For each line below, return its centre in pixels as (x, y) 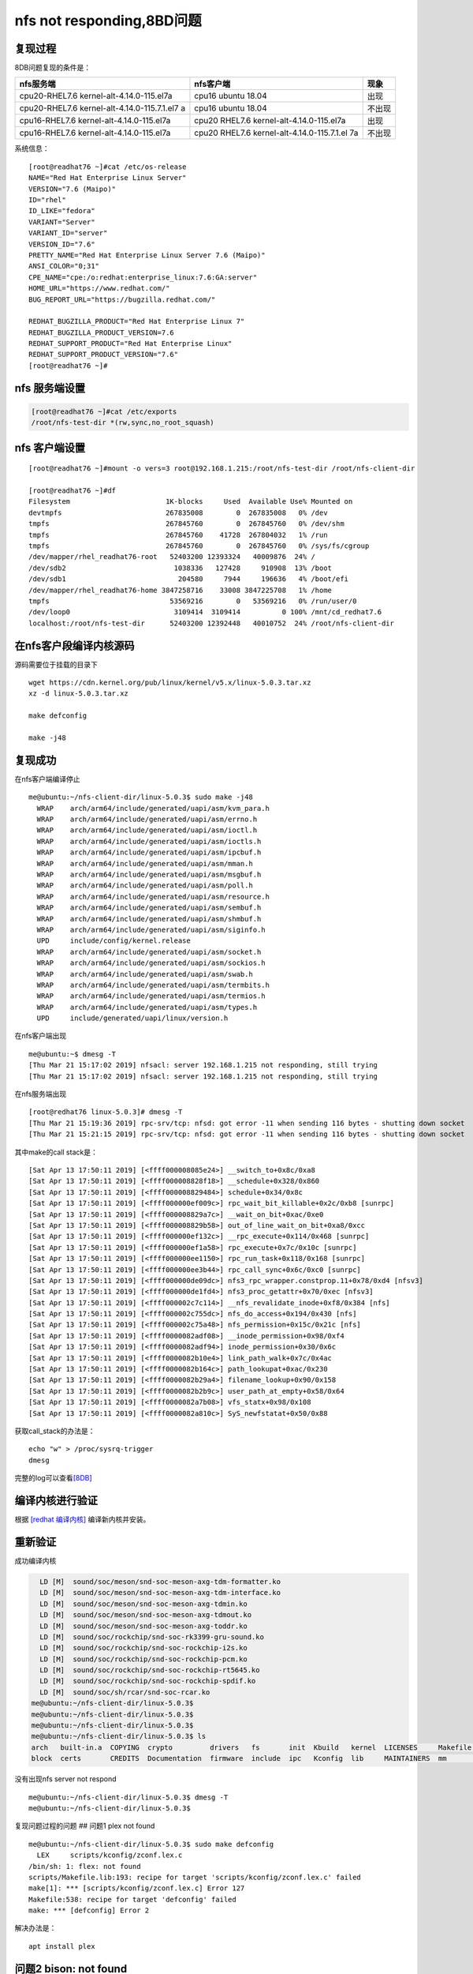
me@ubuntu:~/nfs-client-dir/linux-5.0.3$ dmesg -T (128, 1797)
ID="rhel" (47, 200)
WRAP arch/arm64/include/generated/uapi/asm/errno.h (147, 820)
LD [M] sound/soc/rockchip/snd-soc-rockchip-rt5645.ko (150, 1670)
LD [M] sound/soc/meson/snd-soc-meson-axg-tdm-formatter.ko (160, 1582)
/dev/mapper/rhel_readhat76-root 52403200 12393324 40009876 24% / (172, 557)
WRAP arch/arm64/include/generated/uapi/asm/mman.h (145, 863)
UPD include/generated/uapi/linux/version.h (132, 1018)
